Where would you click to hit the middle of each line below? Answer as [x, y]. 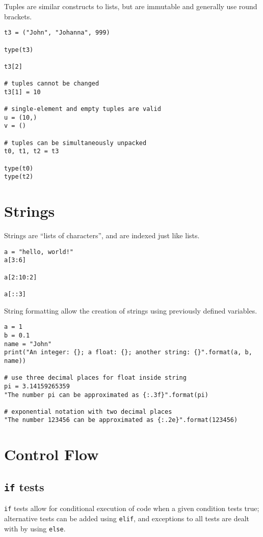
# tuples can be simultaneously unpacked [75, 143]
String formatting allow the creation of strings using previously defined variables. [131, 310]
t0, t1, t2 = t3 [32, 151]
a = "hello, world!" [39, 252]
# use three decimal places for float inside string [95, 378]
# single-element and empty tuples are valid [83, 109]
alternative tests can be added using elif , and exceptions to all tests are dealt [127, 518]
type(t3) [19, 50]
